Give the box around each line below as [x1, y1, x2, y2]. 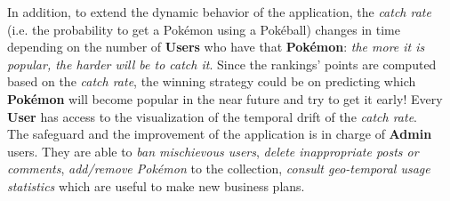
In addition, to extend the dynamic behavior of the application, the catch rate [7, 3, 431, 20]
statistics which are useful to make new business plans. [7, 176, 305, 195]
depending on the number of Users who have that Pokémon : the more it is [7, 37, 425, 56]
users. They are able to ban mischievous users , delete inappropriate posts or [7, 141, 419, 160]
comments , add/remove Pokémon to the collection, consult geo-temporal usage [7, 159, 430, 178]
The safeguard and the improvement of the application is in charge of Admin [7, 125, 432, 143]
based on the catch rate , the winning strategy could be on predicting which [7, 72, 416, 91]
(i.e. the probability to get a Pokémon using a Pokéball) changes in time [7, 20, 400, 38]
